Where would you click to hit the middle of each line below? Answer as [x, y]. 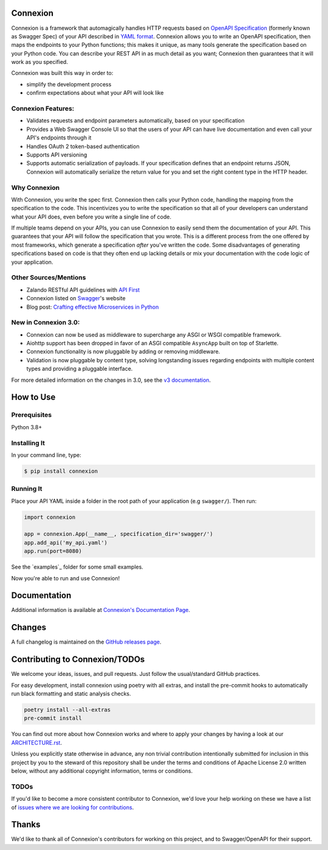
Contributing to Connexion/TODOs [78, 660]
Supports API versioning [57, 155]
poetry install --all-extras [67, 710]
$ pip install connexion [61, 471]
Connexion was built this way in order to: [62, 73]
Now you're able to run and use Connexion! [66, 578]
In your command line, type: [46, 455]
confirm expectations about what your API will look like [95, 93]
